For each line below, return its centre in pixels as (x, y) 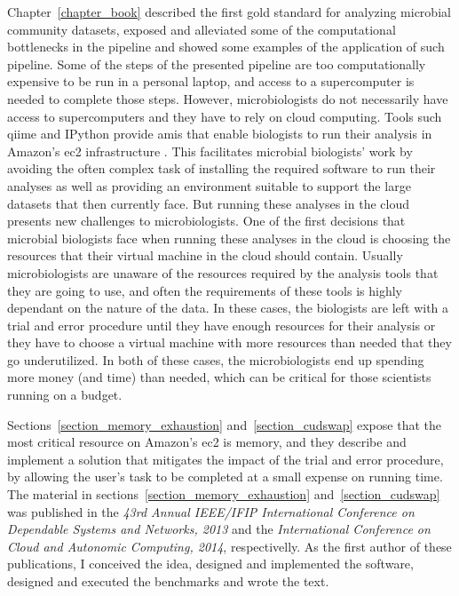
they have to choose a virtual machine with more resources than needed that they (229, 342)
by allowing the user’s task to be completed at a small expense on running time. (225, 477)
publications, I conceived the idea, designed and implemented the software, (210, 564)
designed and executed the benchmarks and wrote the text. (168, 581)
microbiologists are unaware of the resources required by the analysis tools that (223, 272)
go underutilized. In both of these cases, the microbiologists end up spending (216, 359)
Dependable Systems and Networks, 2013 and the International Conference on (219, 529)
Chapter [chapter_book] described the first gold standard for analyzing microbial (229, 12)
